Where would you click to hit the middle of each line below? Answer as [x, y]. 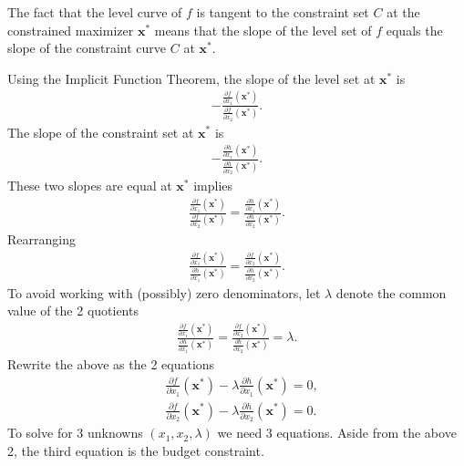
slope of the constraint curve [87, 48]
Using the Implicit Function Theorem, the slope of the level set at [191, 78]
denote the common [391, 292]
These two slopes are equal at [90, 186]
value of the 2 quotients [73, 311]
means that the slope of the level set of [263, 30]
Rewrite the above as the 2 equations [111, 364]
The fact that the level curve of [95, 12]
